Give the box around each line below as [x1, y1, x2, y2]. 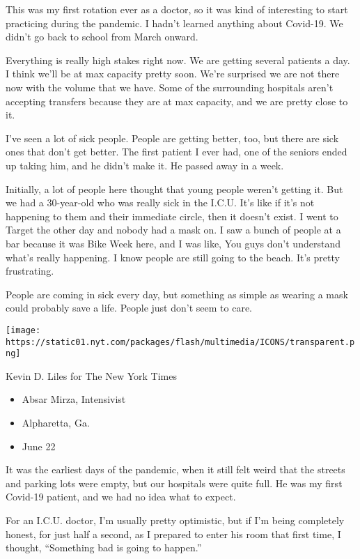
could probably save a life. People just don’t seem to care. [6, 300, 252, 315]
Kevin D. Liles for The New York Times [6, 368, 177, 383]
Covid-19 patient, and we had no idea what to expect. [6, 489, 236, 504]
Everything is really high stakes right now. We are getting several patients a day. [6, 52, 350, 67]
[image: [6, 325, 41, 335]
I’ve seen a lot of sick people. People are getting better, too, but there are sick [6, 130, 339, 145]
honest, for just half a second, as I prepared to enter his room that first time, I [6, 526, 341, 541]
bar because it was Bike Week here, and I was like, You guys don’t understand [6, 236, 341, 250]
